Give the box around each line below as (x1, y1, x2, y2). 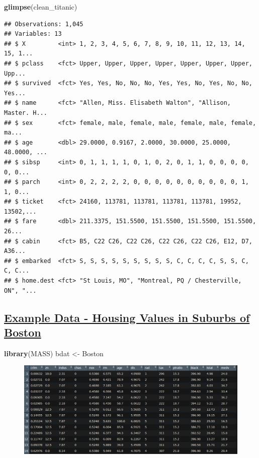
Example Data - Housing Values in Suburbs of (4, 309, 250, 325)
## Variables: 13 (4, 30, 62, 38)
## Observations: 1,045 (4, 20, 83, 28)
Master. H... (4, 109, 47, 116)
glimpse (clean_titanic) (4, 2, 77, 12)
